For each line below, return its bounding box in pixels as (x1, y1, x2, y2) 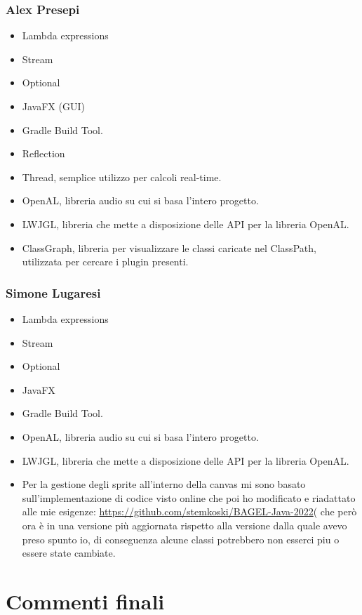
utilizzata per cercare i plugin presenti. (22, 254, 189, 269)
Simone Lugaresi (6, 284, 101, 301)
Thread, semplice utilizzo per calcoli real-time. (22, 169, 222, 184)
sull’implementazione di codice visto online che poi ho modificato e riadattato (22, 490, 356, 505)
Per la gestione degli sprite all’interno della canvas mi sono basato (22, 477, 306, 491)
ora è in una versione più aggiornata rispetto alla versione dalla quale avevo (22, 517, 347, 532)
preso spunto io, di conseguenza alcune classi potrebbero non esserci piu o (22, 531, 340, 546)
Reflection (22, 146, 65, 161)
